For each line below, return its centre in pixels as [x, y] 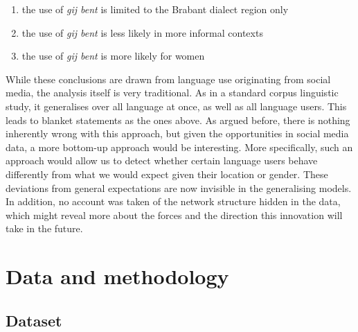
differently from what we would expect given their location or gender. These [167, 174]
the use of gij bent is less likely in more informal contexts [142, 32]
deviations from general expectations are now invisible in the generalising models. [179, 187]
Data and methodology [117, 276]
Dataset [34, 320]
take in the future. [44, 228]
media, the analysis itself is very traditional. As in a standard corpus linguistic [172, 93]
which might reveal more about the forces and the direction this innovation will [174, 215]
